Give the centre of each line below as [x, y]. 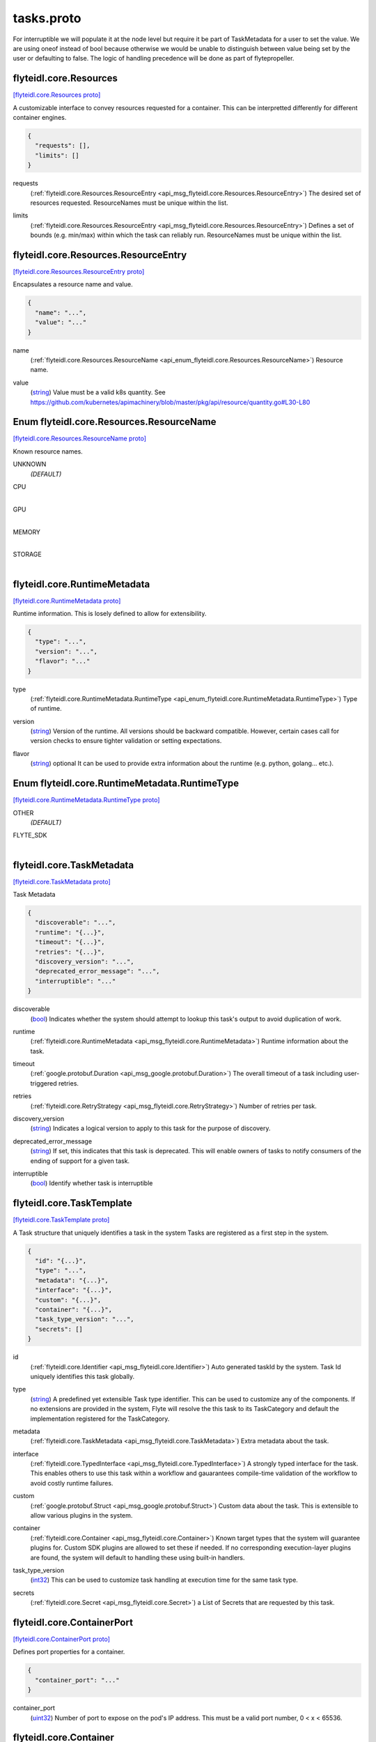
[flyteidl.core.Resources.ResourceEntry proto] [79, 272]
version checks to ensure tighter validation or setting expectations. [126, 741]
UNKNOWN [30, 464]
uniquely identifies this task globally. [83, 1376]
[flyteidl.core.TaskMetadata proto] [62, 881]
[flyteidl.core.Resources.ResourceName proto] [79, 438]
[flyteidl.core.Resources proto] [57, 95]
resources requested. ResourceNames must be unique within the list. [129, 203]
